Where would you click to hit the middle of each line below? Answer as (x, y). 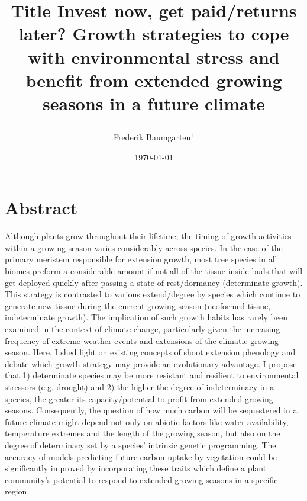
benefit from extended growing (154, 80)
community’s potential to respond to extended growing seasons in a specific (141, 479)
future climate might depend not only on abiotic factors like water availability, (147, 421)
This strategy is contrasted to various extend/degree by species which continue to (153, 294)
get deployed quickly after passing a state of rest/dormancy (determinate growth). (154, 282)
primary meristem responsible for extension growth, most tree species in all (141, 259)
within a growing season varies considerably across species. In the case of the (144, 247)
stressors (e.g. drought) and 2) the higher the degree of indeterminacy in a (140, 386)
